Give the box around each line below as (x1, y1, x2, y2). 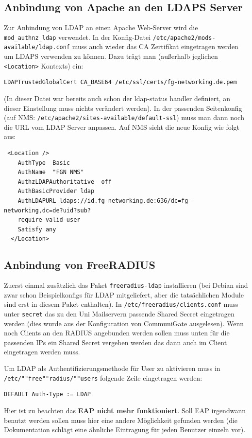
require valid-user (17, 216, 81, 224)
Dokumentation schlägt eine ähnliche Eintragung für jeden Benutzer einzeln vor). (4, 424, 246, 435)
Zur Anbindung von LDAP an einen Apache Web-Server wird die (4, 22, 198, 33)
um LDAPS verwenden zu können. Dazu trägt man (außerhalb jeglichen (4, 51, 218, 61)
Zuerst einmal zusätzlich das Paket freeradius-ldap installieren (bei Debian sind (4, 280, 248, 290)
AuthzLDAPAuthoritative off (17, 178, 112, 185)
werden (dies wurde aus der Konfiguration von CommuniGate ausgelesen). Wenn (4, 318, 244, 328)
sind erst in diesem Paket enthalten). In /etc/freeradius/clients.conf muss (4, 299, 238, 309)
